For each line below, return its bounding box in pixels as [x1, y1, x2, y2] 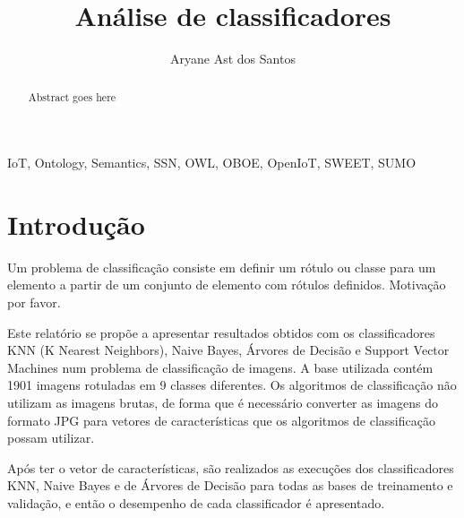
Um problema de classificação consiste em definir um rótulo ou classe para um [7, 257, 436, 276]
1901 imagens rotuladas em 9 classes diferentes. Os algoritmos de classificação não [7, 376, 457, 394]
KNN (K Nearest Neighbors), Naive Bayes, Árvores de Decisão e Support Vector [7, 341, 450, 359]
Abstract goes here [28, 89, 116, 104]
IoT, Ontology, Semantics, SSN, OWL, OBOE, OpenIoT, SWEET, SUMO [7, 153, 417, 172]
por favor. [7, 293, 61, 312]
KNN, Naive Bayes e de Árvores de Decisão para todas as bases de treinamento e [7, 476, 453, 495]
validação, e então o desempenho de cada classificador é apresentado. [7, 494, 385, 513]
